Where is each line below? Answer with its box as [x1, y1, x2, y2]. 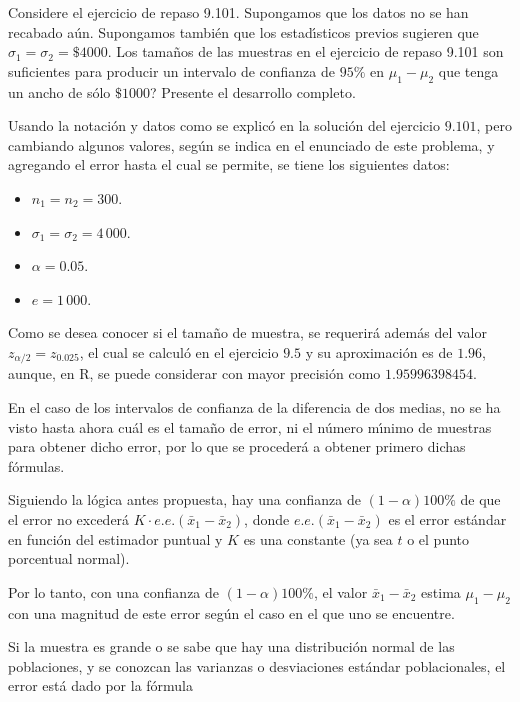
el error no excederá [8, 508, 130, 529]
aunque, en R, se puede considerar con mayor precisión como [8, 363, 381, 384]
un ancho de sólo [8, 81, 111, 102]
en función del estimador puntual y [8, 528, 223, 549]
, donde [244, 508, 290, 529]
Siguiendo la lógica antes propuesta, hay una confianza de [8, 489, 361, 510]
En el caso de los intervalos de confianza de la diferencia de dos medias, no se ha [8, 396, 501, 417]
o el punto [407, 528, 470, 549]
